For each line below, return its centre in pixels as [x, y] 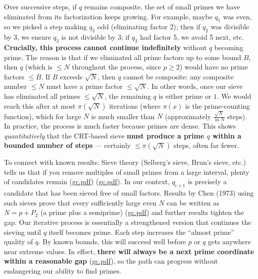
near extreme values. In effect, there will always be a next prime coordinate [129, 251]
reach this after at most [40, 105]
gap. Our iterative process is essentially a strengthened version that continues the [128, 222]
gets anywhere [229, 242]
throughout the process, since [116, 67]
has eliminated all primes [42, 96]
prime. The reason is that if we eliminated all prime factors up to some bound [123, 57]
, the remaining [128, 96]
